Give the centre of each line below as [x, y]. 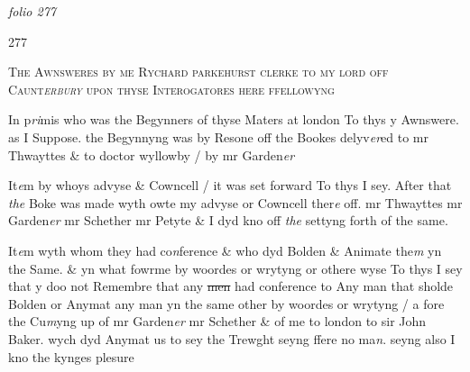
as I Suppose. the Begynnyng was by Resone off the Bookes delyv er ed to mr [218, 136]
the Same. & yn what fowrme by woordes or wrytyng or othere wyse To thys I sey [235, 268]
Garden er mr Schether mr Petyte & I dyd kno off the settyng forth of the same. [228, 220]
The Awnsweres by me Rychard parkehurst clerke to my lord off [198, 72]
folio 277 [32, 11]
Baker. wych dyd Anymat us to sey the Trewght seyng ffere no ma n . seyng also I [232, 338]
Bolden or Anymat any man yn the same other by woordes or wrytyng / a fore [226, 303]
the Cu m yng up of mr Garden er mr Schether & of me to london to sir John [217, 321]
